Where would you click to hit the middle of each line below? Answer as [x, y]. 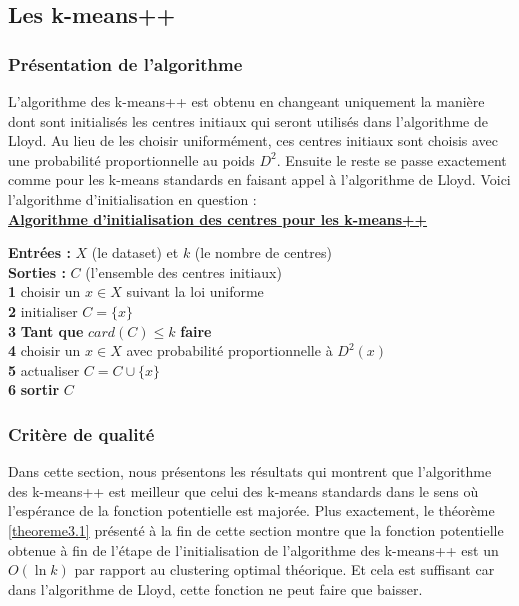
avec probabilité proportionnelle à [229, 350]
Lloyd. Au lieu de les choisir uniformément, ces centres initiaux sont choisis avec [253, 140]
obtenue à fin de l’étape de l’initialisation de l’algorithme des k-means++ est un [253, 549]
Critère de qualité [81, 433]
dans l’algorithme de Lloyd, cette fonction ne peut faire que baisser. [215, 588]
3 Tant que [46, 330]
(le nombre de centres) [263, 252]
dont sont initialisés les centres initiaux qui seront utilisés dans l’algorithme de [248, 120]
